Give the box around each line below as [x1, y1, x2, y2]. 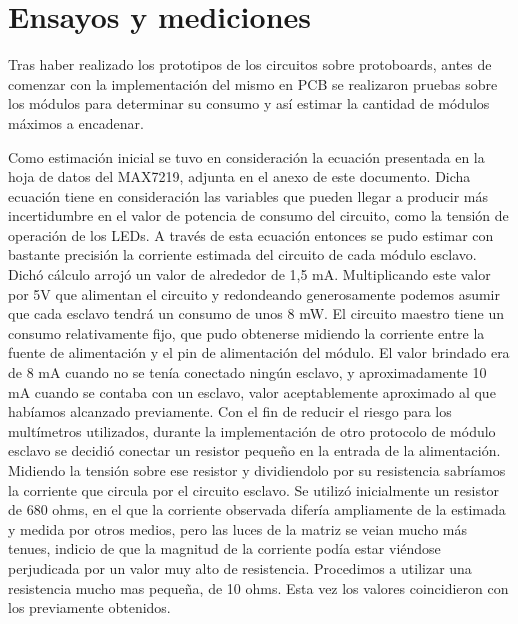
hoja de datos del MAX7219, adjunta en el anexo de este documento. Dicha [8, 166, 471, 187]
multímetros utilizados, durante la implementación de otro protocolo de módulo [8, 420, 496, 441]
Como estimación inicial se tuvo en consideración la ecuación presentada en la [8, 146, 485, 167]
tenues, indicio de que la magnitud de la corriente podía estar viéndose [8, 538, 441, 559]
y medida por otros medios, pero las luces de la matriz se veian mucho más [8, 518, 468, 539]
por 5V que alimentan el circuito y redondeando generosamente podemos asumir [8, 283, 500, 304]
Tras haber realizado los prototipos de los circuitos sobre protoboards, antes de [8, 54, 492, 75]
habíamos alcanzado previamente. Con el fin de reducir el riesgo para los [8, 401, 452, 422]
